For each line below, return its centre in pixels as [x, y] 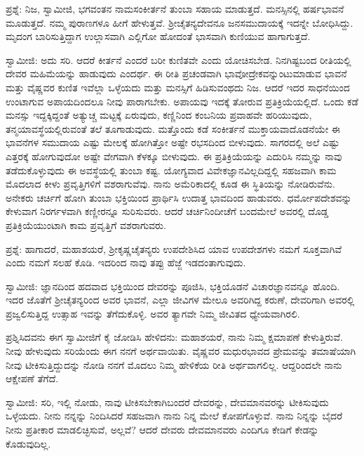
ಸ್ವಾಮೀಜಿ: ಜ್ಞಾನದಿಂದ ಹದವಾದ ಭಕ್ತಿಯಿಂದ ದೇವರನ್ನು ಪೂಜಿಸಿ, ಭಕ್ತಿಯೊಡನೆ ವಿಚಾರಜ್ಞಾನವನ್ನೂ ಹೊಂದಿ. [173, 286]
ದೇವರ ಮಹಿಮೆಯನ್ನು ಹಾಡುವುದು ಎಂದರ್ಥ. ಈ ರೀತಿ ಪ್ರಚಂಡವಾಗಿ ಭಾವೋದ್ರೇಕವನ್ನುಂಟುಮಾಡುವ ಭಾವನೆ [176, 73]
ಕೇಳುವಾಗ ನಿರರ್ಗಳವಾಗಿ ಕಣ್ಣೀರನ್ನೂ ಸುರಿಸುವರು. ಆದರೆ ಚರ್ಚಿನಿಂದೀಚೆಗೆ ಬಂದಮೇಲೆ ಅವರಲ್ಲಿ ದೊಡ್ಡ [167, 211]
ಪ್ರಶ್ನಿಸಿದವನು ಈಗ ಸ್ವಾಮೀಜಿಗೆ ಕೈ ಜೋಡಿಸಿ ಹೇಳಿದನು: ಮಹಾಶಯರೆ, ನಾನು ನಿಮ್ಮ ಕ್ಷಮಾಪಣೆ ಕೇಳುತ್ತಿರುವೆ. [174, 337]
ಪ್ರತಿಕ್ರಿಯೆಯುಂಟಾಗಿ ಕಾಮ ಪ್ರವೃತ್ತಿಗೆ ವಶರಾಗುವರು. [86, 224]
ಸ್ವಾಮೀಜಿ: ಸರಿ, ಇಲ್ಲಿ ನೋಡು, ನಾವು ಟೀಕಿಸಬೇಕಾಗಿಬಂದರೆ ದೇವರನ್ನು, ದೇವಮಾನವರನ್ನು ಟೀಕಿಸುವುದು [167, 402]
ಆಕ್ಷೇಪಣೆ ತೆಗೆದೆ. [32, 378]
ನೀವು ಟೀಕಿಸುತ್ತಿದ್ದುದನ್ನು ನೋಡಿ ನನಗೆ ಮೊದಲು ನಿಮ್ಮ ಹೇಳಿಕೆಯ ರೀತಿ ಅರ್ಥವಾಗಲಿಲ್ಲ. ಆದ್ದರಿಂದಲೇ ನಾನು [174, 364]
